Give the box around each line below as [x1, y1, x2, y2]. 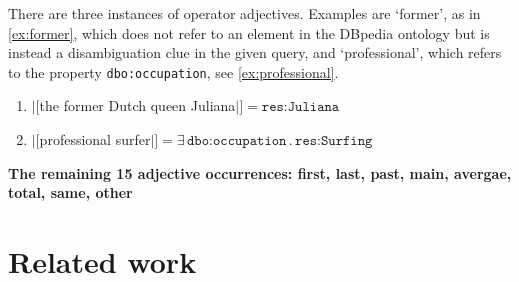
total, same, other [8, 182, 133, 203]
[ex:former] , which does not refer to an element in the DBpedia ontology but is [8, 22, 490, 43]
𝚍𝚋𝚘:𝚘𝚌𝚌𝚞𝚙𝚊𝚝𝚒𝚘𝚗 [187, 134, 287, 149]
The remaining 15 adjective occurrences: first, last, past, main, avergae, [8, 162, 512, 183]
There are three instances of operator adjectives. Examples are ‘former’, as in [8, 3, 481, 23]
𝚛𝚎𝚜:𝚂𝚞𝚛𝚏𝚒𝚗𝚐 [295, 134, 373, 149]
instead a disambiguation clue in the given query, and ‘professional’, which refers [8, 42, 502, 63]
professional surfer [39, 129, 151, 150]
